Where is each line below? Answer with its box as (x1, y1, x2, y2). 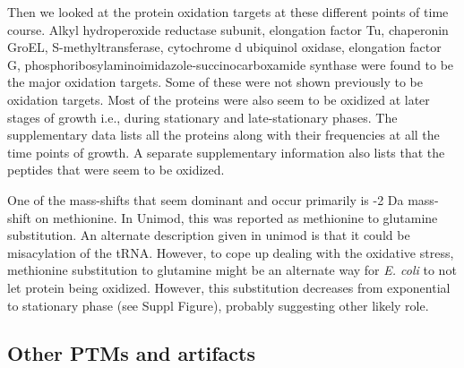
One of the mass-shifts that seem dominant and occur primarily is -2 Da (7, 190, 404, 209)
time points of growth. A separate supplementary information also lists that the (7, 142, 445, 161)
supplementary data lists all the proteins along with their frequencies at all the (7, 125, 440, 144)
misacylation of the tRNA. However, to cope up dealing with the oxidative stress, (7, 243, 454, 261)
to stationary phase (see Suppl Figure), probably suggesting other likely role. (7, 295, 429, 314)
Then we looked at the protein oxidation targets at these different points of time (7, 3, 449, 21)
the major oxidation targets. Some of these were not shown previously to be (7, 73, 424, 91)
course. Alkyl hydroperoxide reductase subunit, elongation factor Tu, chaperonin (7, 20, 449, 39)
